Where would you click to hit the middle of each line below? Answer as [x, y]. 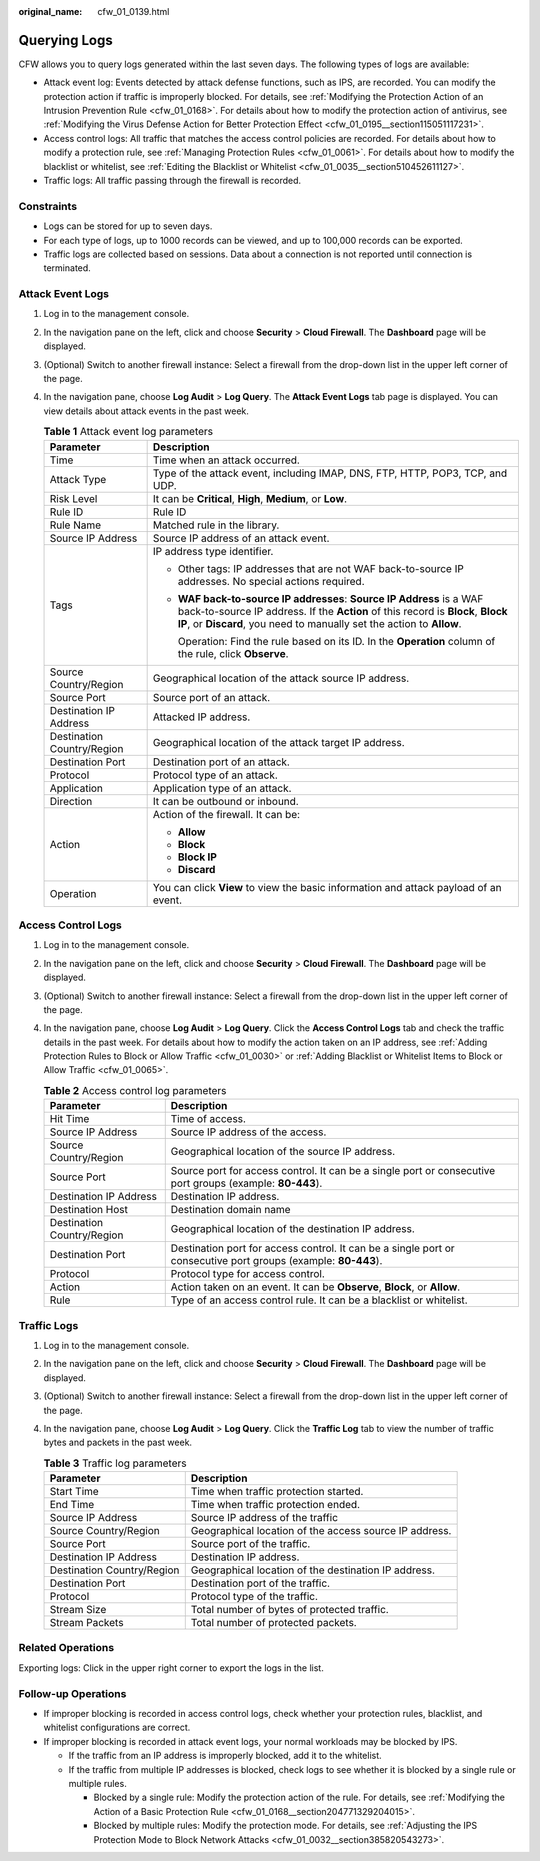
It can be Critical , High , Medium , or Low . [250, 498]
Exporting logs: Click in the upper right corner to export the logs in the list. [171, 1667]
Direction [71, 801]
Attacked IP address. [201, 717]
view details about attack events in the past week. [146, 411]
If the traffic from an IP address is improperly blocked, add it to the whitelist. [225, 1756]
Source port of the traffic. [250, 1544]
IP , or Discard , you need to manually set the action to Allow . [319, 623]
